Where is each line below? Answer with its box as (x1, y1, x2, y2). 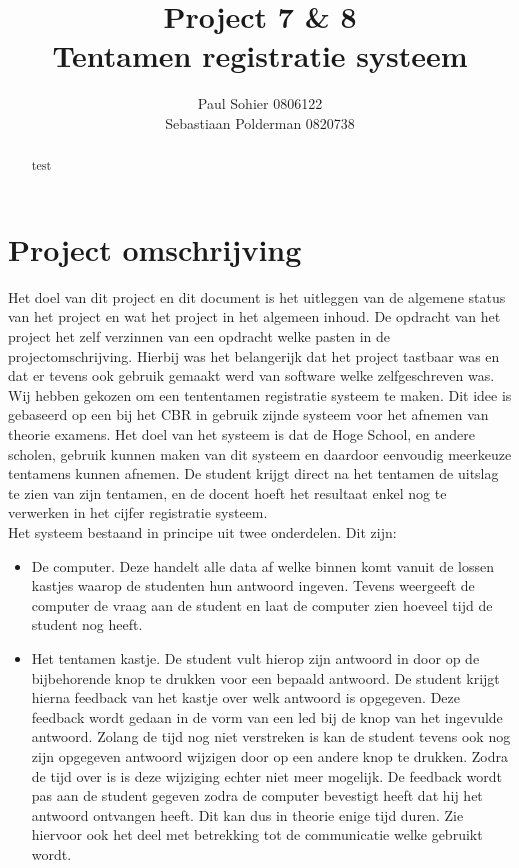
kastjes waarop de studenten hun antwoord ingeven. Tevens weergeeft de (31, 575, 475, 596)
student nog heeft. (31, 614, 143, 635)
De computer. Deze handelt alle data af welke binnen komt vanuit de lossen (31, 555, 494, 576)
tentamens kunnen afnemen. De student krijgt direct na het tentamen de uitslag (8, 463, 499, 484)
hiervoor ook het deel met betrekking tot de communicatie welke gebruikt (31, 824, 483, 845)
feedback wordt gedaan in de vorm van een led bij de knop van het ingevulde (31, 706, 503, 727)
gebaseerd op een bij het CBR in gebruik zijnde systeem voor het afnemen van (8, 404, 489, 425)
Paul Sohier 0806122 (197, 93, 323, 114)
